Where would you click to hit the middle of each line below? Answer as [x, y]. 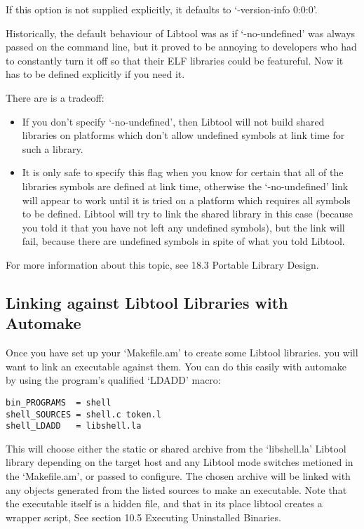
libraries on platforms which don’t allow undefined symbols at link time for [183, 135]
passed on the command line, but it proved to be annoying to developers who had [181, 47]
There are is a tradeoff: [55, 97]
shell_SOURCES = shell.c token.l [83, 414]
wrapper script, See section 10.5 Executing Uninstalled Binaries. [143, 517]
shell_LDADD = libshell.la [74, 426]
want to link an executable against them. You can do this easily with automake [176, 366]
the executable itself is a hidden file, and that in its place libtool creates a [164, 503]
